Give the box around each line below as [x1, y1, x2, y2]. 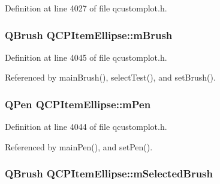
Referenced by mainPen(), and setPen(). [5, 140, 153, 153]
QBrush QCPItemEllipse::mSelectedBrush [5, 166, 213, 181]
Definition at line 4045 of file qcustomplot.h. [5, 51, 167, 63]
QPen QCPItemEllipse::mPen [5, 96, 151, 111]
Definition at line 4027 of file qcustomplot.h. [5, 2, 167, 14]
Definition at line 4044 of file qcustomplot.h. [5, 120, 167, 133]
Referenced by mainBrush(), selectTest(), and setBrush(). [5, 71, 216, 84]
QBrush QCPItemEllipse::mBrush [5, 27, 173, 42]
